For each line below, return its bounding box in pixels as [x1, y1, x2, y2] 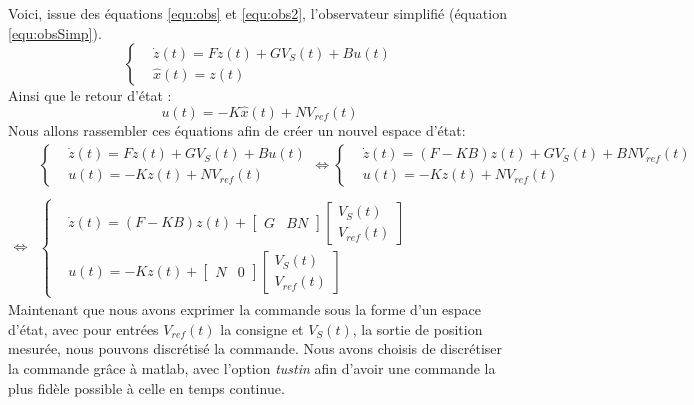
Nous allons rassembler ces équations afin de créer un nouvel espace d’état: [8, 120, 466, 140]
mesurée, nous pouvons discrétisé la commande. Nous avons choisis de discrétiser [8, 338, 503, 359]
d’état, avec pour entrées [8, 318, 159, 339]
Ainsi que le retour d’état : [8, 85, 172, 106]
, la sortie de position [352, 318, 483, 339]
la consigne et [220, 318, 304, 339]
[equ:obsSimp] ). [8, 22, 102, 43]
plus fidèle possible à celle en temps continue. [8, 377, 285, 398]
